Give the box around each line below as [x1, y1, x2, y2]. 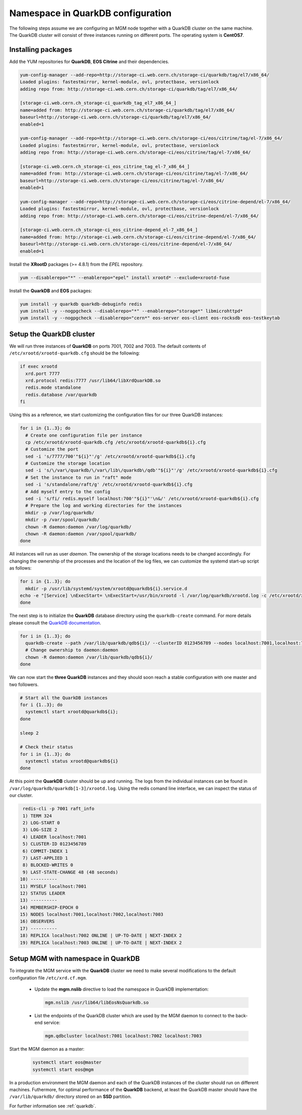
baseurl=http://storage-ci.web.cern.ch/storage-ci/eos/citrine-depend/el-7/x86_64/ [20, 241, 233, 247]
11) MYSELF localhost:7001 [20, 883, 87, 889]
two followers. [9, 681, 39, 687]
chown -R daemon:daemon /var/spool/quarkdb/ [25, 531, 137, 536]
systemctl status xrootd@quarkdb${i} [25, 758, 118, 764]
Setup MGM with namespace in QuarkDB [9, 954, 140, 963]
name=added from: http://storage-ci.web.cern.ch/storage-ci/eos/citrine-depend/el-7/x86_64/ [20, 234, 256, 240]
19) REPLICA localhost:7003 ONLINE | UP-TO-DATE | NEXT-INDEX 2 [20, 940, 182, 945]
